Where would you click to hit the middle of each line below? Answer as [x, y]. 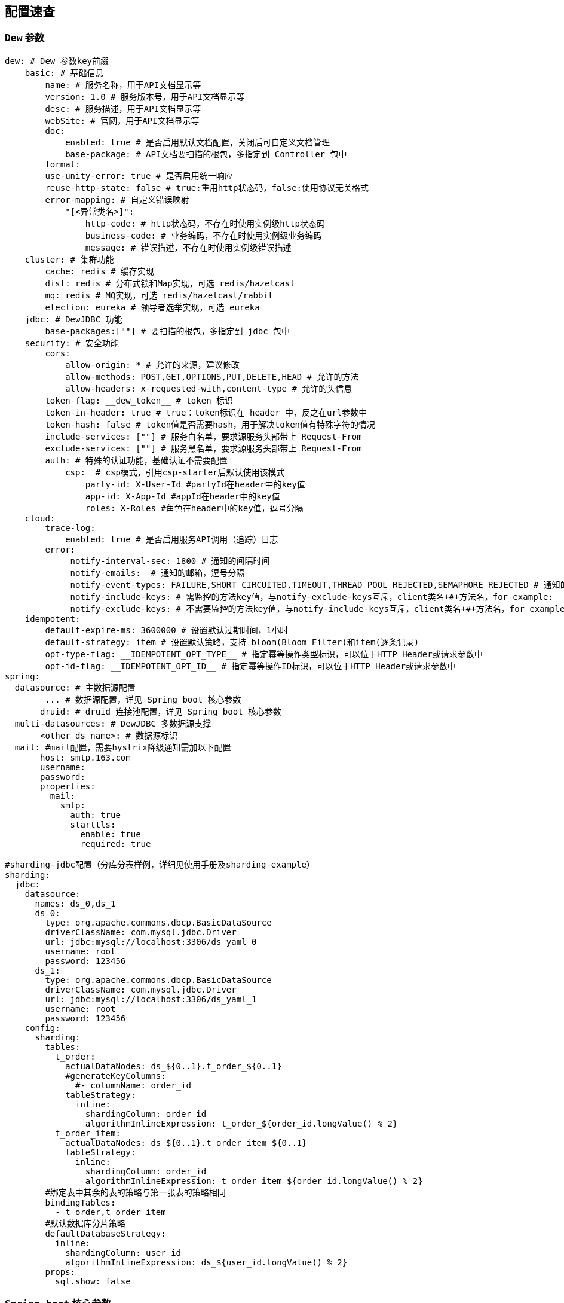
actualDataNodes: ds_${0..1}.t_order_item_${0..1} [186, 1142]
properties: [68, 786]
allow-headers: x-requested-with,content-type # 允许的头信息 [209, 388]
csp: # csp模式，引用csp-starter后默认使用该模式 [175, 472]
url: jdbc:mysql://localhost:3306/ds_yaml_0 [151, 942]
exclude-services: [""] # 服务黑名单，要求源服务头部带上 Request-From [203, 448]
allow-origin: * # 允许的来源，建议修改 [152, 364]
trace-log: [70, 528]
